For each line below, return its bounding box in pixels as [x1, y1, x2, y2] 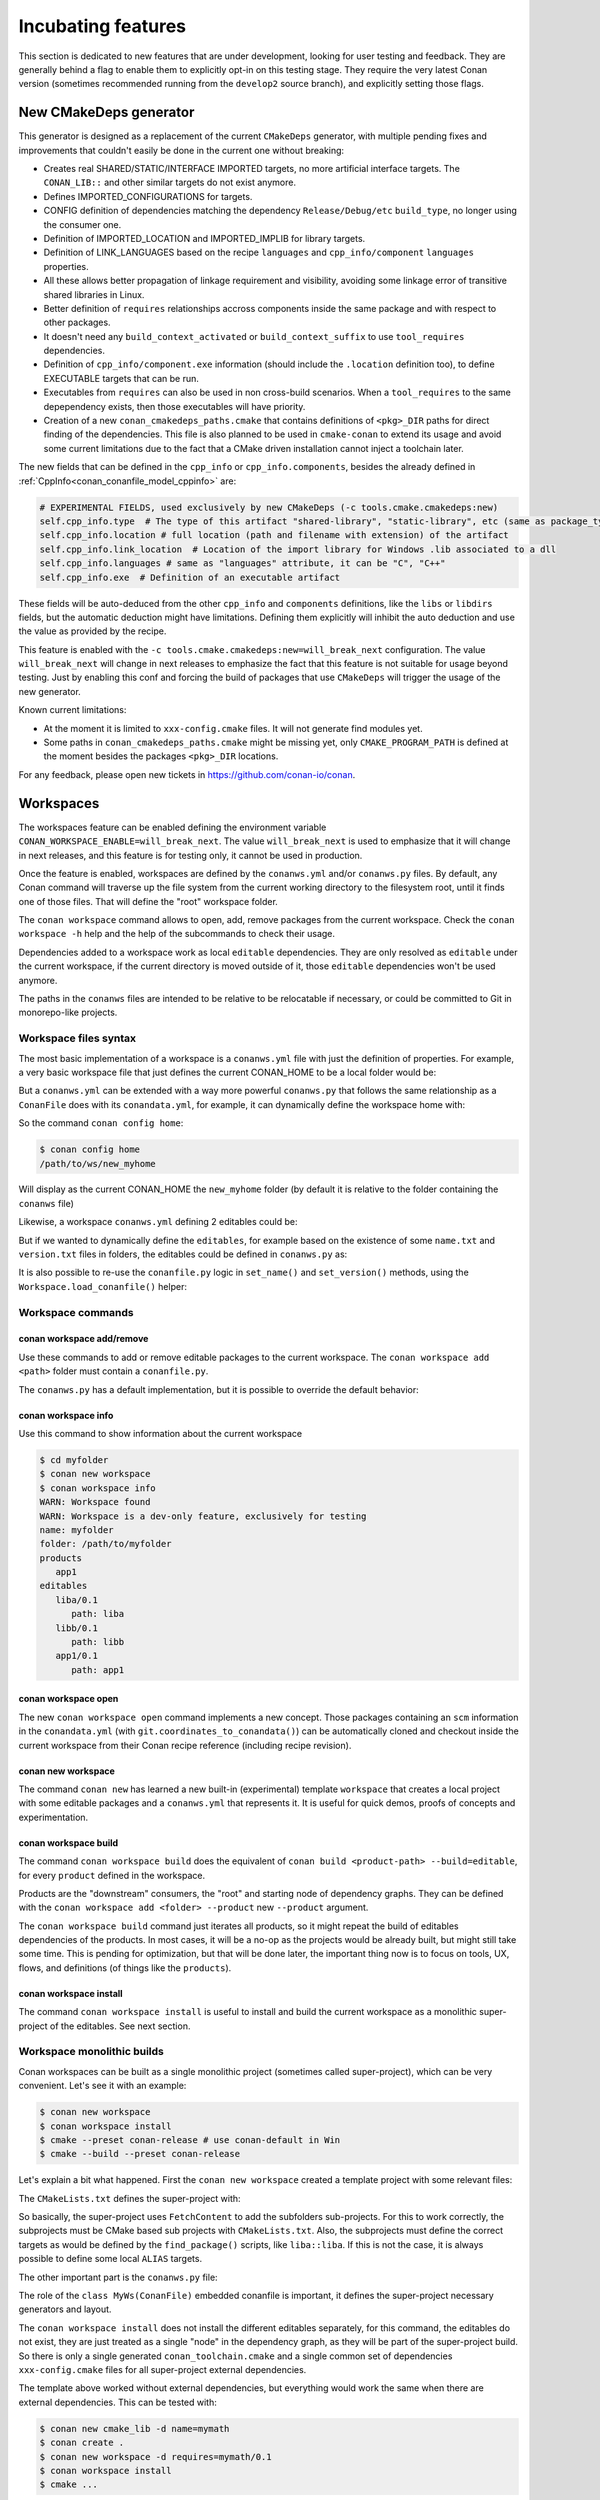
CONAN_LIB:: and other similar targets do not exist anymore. [43, 176, 297, 189]
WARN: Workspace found [39, 1496, 151, 1508]
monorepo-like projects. [18, 1006, 118, 1019]
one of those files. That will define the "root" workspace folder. [18, 895, 279, 907]
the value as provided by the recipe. [18, 625, 167, 637]
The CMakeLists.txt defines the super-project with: [18, 2192, 241, 2204]
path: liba [71, 1608, 125, 1620]
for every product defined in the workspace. [18, 1869, 206, 1881]
